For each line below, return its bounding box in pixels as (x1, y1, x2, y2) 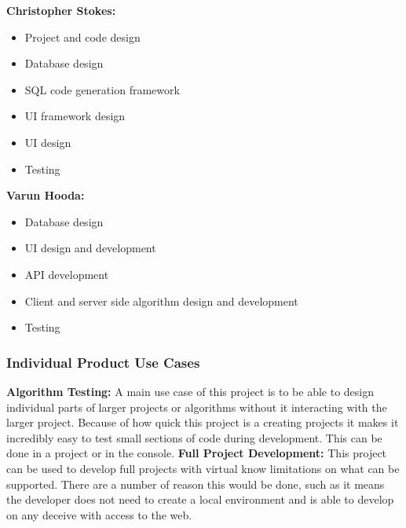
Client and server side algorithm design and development (24, 292, 298, 309)
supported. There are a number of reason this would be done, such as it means (6, 475, 385, 492)
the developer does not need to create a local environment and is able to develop (6, 491, 394, 508)
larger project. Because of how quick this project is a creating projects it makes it (6, 414, 399, 431)
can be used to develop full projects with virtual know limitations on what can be (6, 460, 400, 476)
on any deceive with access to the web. (6, 506, 192, 522)
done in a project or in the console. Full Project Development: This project (6, 445, 387, 461)
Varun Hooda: (6, 187, 85, 203)
